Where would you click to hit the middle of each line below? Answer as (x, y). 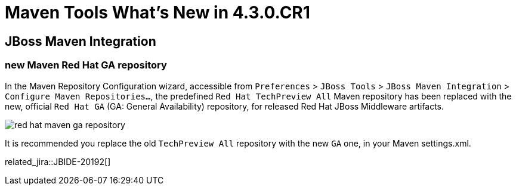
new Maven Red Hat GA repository (86, 65)
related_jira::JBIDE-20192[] (58, 161)
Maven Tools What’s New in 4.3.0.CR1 (157, 13)
